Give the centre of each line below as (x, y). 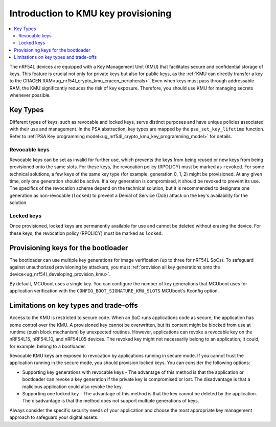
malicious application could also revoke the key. (73, 387)
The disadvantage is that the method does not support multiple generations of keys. (111, 401)
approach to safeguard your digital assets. (54, 417)
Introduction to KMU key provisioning (90, 13)
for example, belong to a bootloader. (48, 346)
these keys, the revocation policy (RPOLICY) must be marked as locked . (86, 233)
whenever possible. (30, 95)
